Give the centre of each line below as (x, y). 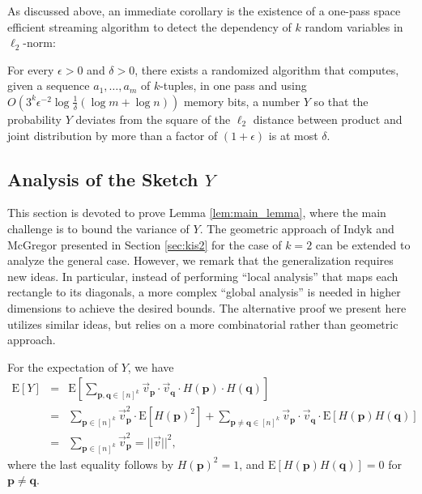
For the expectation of (62, 366)
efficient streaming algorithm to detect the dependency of (149, 26)
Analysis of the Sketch (103, 179)
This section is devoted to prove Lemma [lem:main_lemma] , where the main (197, 213)
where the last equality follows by (91, 464)
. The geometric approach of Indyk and (297, 228)
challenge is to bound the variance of (98, 228)
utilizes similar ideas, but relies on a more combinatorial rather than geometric (203, 324)
